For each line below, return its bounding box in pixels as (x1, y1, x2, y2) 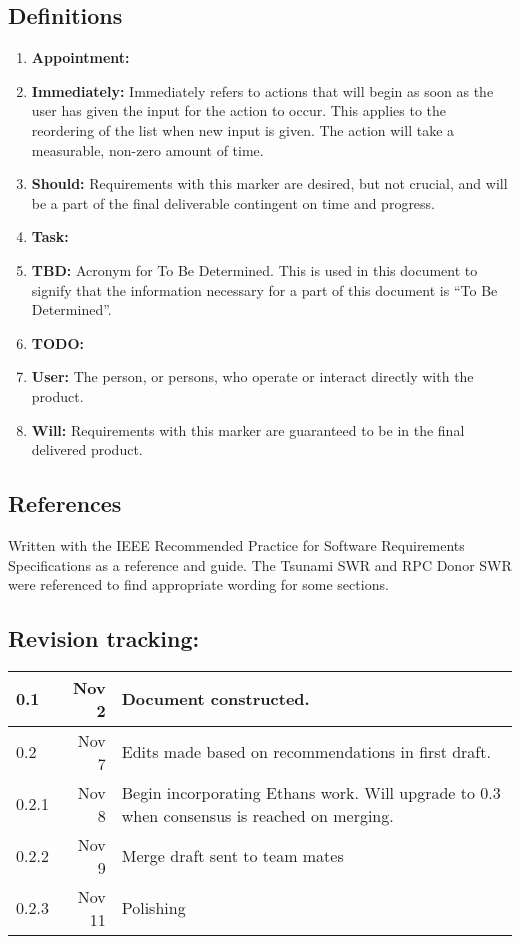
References (8, 488, 122, 519)
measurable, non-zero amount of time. (31, 139, 264, 160)
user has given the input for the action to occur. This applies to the (31, 100, 446, 121)
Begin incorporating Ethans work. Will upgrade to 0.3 (121, 780, 501, 804)
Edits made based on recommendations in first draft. (121, 740, 491, 764)
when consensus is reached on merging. (121, 803, 394, 827)
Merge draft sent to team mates (121, 844, 344, 868)
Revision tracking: (8, 623, 200, 654)
